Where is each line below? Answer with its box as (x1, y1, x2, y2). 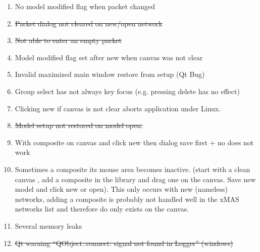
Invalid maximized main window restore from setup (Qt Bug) (15, 69, 205, 79)
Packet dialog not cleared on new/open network (15, 18, 163, 28)
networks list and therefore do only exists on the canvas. (15, 203, 189, 214)
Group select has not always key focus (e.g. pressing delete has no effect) (15, 86, 240, 96)
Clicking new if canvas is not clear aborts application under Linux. (15, 103, 221, 113)
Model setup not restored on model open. (15, 120, 143, 131)
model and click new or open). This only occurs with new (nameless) (15, 184, 228, 194)
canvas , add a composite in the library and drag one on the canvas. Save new (15, 174, 256, 184)
